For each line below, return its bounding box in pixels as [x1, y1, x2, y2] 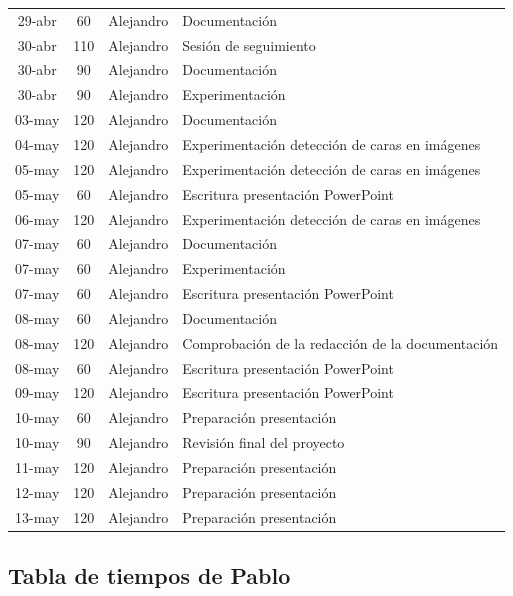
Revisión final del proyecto [182, 432, 345, 453]
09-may [15, 382, 60, 403]
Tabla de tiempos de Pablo [8, 560, 291, 591]
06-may [15, 208, 60, 229]
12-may [15, 481, 60, 502]
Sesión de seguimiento [182, 34, 316, 55]
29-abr [17, 9, 57, 30]
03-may [15, 109, 60, 130]
